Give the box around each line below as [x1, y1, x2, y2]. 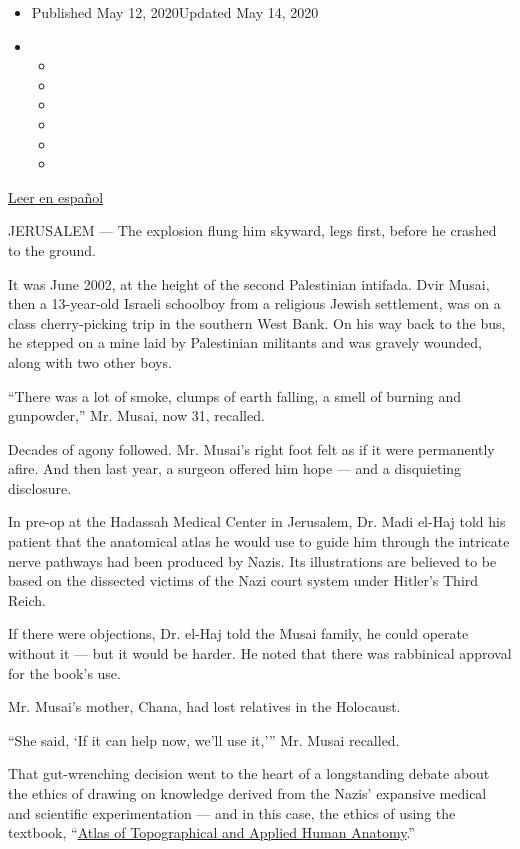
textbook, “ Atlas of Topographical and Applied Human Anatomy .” [8, 822, 415, 843]
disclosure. [8, 477, 72, 498]
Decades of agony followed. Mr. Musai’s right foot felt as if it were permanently [8, 438, 495, 459]
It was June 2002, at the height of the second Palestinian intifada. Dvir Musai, [8, 273, 490, 294]
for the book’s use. [8, 662, 121, 683]
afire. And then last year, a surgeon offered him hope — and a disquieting [8, 458, 462, 479]
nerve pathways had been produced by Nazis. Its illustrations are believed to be [8, 550, 497, 571]
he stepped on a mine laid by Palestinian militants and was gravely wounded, [8, 332, 482, 353]
